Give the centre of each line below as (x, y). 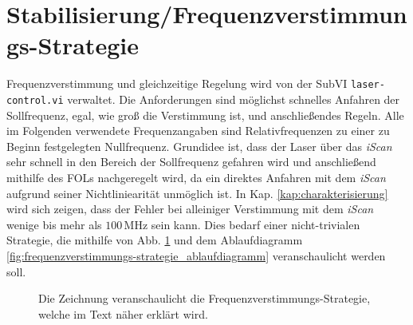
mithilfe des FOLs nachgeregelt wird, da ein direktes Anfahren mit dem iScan (196, 177)
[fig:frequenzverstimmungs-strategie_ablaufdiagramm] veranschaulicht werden (196, 255)
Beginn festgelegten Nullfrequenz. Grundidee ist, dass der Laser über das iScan (199, 146)
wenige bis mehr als (54, 224)
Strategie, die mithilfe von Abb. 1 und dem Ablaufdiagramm (155, 240)
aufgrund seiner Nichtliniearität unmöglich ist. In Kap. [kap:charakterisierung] (197, 193)
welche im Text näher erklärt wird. (123, 313)
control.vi (35, 100)
